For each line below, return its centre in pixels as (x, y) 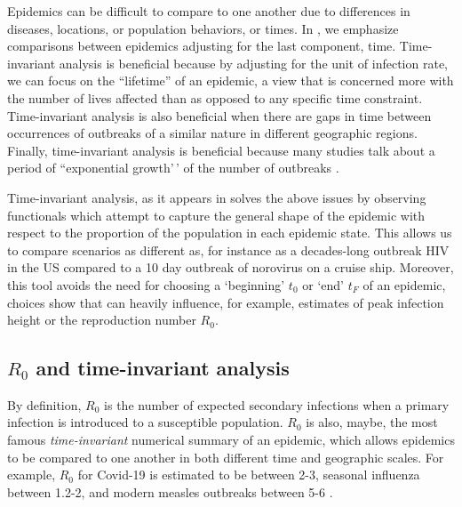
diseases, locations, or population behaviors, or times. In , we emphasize (203, 28)
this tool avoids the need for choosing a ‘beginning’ (146, 284)
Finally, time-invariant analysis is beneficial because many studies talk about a (221, 150)
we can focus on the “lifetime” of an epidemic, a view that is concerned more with (231, 80)
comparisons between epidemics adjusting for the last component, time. (202, 46)
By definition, (44, 404)
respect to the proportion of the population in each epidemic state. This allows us (230, 233)
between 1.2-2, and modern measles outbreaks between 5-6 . (170, 491)
